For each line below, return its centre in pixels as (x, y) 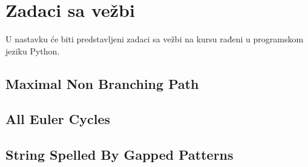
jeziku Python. (33, 51)
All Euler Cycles (58, 119)
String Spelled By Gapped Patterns (120, 155)
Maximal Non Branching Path (102, 83)
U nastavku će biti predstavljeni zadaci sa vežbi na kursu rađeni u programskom (155, 39)
